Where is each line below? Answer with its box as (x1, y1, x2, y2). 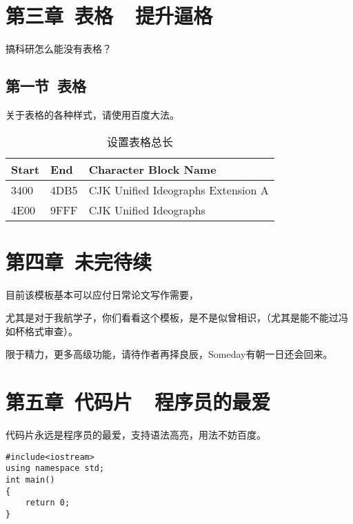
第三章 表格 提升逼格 (6, 1, 213, 30)
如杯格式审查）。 (6, 323, 78, 338)
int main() (6, 475, 55, 485)
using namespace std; (6, 463, 105, 474)
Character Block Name (88, 161, 216, 177)
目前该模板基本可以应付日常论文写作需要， (6, 287, 199, 301)
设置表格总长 (106, 133, 173, 150)
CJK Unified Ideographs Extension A (88, 181, 269, 198)
